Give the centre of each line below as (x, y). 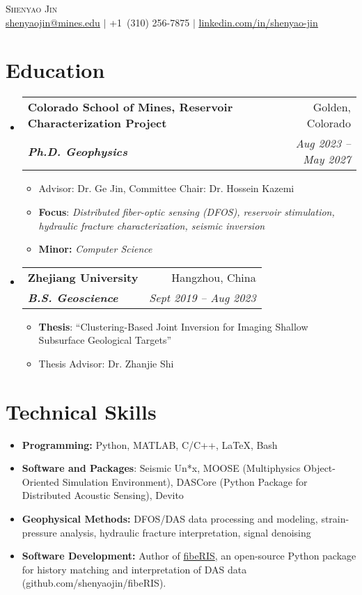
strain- (335, 518)
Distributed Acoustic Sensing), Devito (103, 495)
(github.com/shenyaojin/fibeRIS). (94, 583)
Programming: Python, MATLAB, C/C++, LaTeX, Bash (150, 444)
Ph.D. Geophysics (77, 151)
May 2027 (327, 159)
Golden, (332, 107)
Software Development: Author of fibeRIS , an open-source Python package (189, 556)
